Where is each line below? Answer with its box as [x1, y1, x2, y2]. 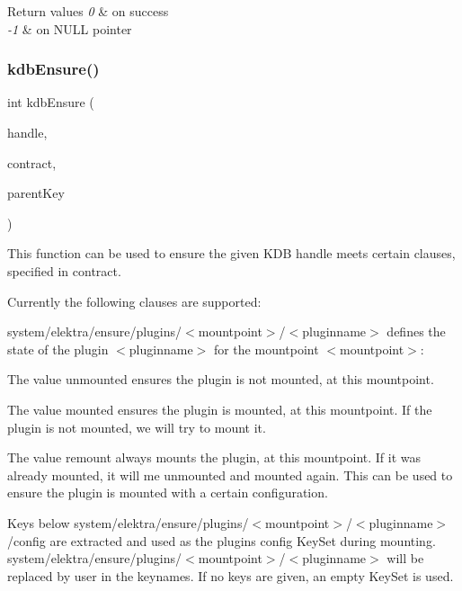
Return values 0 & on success [7, 2, 169, 20]
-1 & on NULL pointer [7, 19, 132, 38]
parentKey [7, 184, 65, 202]
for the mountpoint [213, 339, 319, 358]
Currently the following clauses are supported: [7, 291, 262, 310]
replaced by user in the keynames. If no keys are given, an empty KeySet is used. [7, 566, 454, 585]
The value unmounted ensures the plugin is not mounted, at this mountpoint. [7, 370, 434, 389]
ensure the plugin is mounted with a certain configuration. [7, 483, 328, 502]
